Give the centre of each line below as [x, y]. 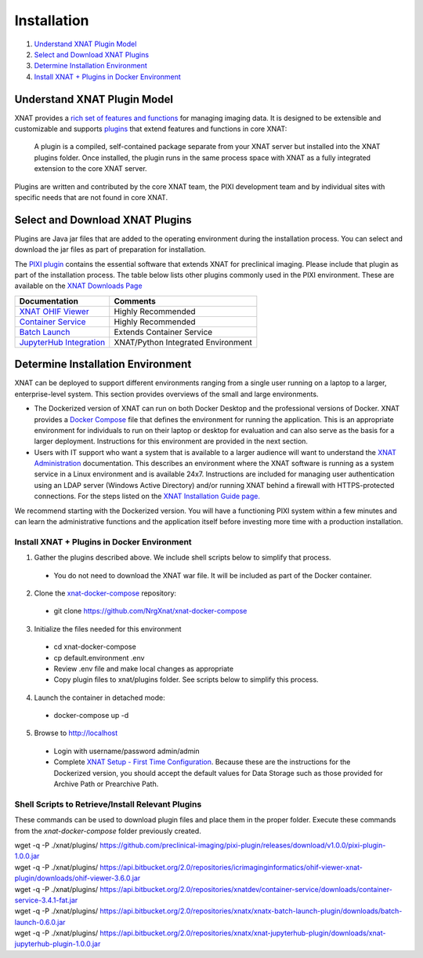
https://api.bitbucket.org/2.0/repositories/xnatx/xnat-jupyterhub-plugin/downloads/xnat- [243, 933]
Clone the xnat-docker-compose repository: [105, 593]
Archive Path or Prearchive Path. [106, 784]
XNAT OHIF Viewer [54, 311]
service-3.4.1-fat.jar [46, 900]
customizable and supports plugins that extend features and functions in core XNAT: [151, 129]
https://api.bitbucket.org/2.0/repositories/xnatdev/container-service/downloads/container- [246, 889]
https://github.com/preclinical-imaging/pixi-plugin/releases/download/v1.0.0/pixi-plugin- [243, 845]
